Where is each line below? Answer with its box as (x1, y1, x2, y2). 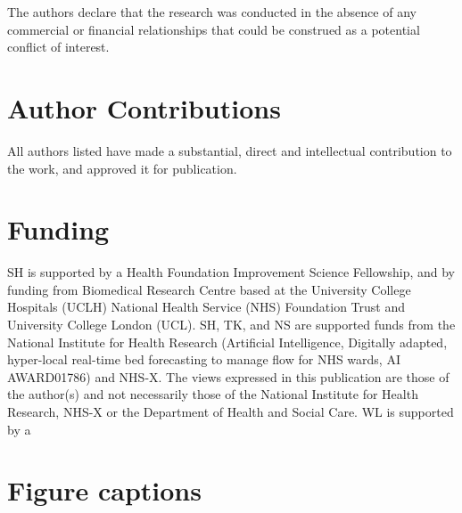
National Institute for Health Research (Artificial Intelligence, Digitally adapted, (7, 332, 448, 351)
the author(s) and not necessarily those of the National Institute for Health (7, 385, 418, 403)
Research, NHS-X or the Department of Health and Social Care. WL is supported (7, 402, 454, 420)
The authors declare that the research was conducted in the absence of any (7, 3, 417, 20)
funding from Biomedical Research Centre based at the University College (7, 280, 411, 298)
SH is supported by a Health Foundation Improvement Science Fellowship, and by (7, 263, 456, 281)
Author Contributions (7, 89, 281, 126)
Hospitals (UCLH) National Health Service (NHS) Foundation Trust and (7, 297, 406, 316)
